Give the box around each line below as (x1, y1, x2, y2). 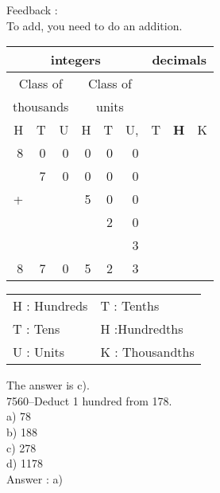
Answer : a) (6, 470, 63, 487)
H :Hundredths (100, 319, 183, 338)
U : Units (13, 342, 64, 362)
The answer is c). (6, 377, 90, 393)
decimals (152, 50, 206, 69)
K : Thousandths (100, 342, 195, 362)
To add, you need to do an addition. (6, 17, 183, 33)
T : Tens (13, 319, 60, 338)
